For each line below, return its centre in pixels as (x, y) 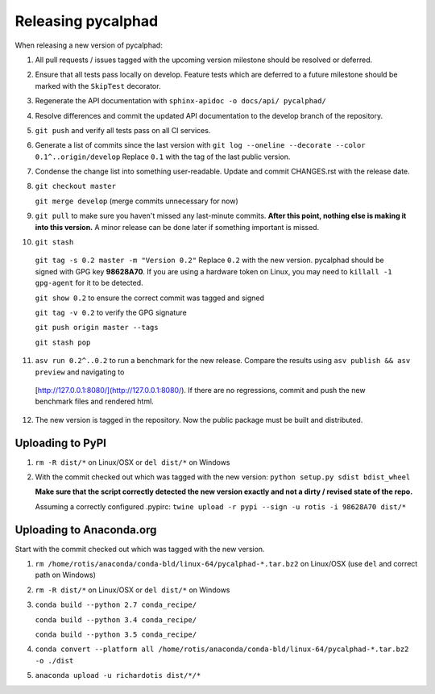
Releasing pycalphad (87, 21)
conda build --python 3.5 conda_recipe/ (116, 635)
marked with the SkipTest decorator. (98, 86)
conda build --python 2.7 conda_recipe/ (116, 605)
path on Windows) (66, 575)
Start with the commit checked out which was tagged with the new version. (140, 549)
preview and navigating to (80, 372)
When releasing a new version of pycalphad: (89, 45)
